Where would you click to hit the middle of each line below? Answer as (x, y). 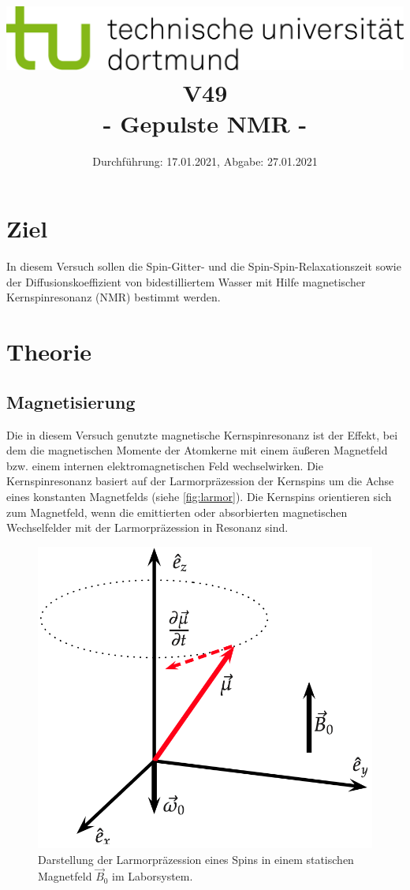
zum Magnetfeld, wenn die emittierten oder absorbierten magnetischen (177, 512)
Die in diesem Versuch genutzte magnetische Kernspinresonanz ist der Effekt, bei (202, 434)
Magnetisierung (71, 401)
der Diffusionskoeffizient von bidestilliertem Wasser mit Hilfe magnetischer (186, 281)
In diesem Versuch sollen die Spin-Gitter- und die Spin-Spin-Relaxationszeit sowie (204, 266)
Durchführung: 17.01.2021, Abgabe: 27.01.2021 (205, 161)
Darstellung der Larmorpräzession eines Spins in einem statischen (196, 859)
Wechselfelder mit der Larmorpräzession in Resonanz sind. (147, 527)
